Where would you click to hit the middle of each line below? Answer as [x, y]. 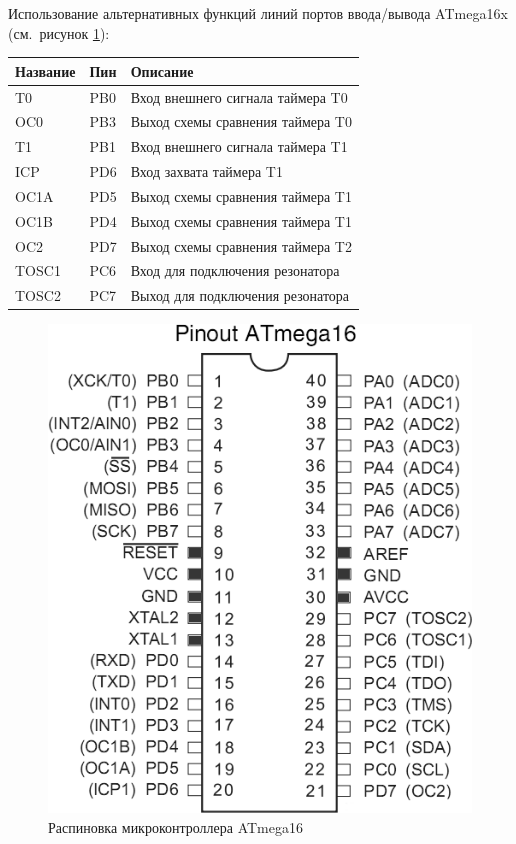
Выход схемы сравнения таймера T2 [241, 245]
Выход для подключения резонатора [240, 295]
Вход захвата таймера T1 [206, 171]
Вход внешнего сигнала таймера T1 [239, 146]
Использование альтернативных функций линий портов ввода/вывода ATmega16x [258, 13]
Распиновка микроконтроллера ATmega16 [175, 826]
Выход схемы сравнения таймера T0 [241, 121]
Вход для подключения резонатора [235, 270]
